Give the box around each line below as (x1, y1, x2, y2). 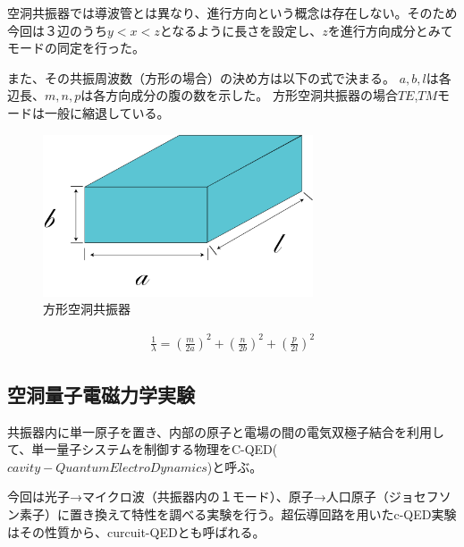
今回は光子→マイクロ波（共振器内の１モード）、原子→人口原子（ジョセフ (7, 487, 439, 506)
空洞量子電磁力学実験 (7, 380, 195, 408)
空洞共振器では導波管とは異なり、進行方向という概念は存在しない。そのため (7, 4, 458, 21)
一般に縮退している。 (44, 103, 170, 122)
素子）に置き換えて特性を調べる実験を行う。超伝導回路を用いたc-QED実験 (19, 504, 457, 523)
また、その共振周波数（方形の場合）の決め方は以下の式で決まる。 (7, 68, 395, 87)
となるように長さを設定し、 (159, 21, 323, 39)
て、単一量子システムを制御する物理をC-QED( (7, 440, 278, 459)
